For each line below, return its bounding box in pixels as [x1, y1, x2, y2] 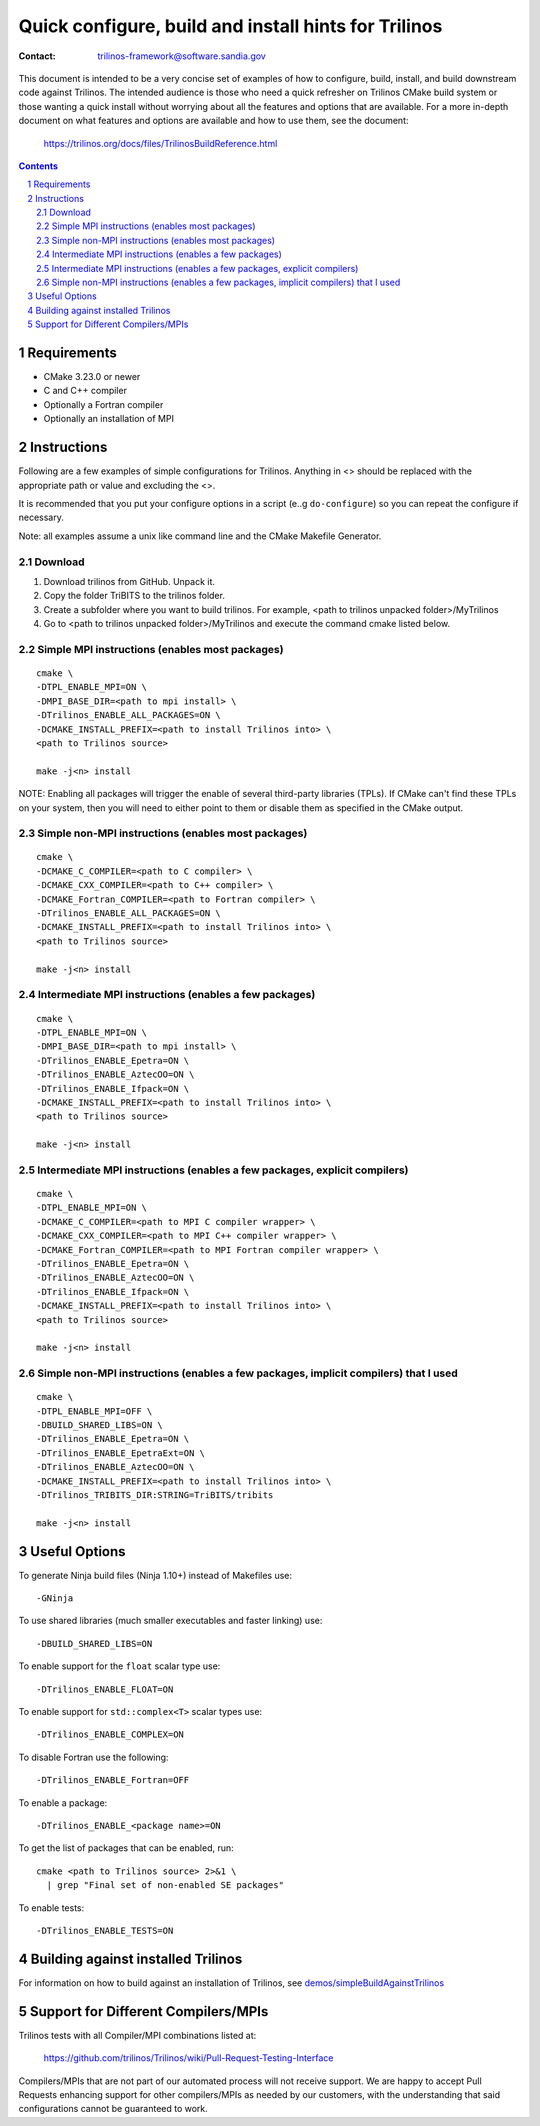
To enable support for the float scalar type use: [18, 1660, 221, 1672]
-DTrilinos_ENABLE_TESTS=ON [36, 1925, 174, 1936]
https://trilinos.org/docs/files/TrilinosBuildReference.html [43, 137, 278, 149]
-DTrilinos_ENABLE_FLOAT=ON [36, 1683, 174, 1695]
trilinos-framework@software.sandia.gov [97, 50, 267, 62]
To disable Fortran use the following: [18, 1751, 169, 1763]
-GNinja [36, 1593, 74, 1604]
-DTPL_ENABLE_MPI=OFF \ [36, 1405, 153, 1417]
